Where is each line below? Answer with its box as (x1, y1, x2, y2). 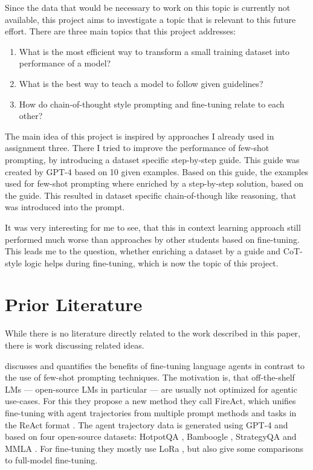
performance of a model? (19, 57, 111, 69)
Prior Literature (5, 292, 143, 317)
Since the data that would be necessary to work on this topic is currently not (5, 1, 291, 13)
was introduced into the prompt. (5, 201, 125, 213)
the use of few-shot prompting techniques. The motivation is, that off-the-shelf (5, 371, 295, 384)
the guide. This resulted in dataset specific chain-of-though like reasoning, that (5, 188, 297, 201)
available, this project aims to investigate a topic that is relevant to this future (5, 13, 296, 25)
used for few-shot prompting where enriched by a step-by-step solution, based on (5, 177, 304, 190)
